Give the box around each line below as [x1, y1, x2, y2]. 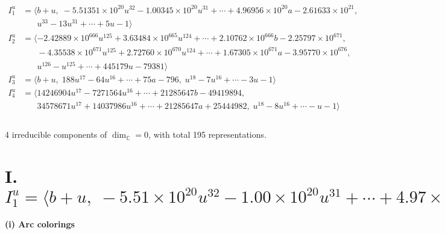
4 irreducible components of [5, 128, 107, 141]
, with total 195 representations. [148, 128, 267, 141]
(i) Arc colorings [5, 217, 75, 230]
